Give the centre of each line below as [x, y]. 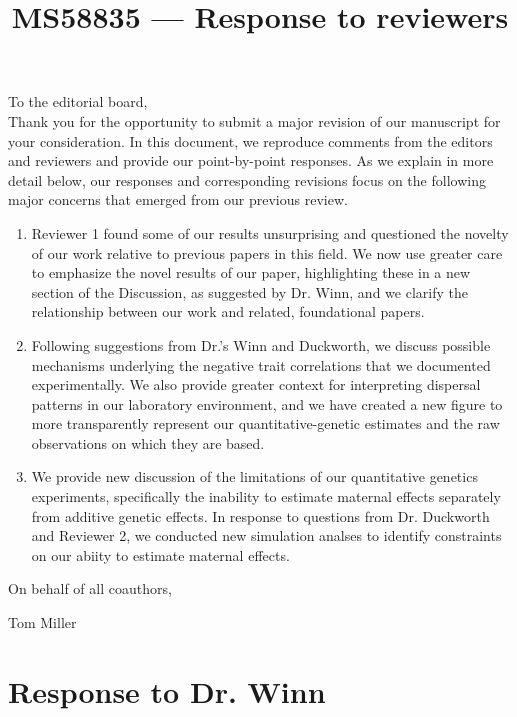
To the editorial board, [78, 101]
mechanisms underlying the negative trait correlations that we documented [261, 364]
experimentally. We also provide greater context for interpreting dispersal [256, 384]
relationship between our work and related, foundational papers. [228, 311]
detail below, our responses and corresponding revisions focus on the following [247, 179]
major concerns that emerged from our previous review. [178, 199]
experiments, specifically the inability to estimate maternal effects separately [266, 496]
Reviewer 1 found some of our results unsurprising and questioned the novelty [270, 232]
